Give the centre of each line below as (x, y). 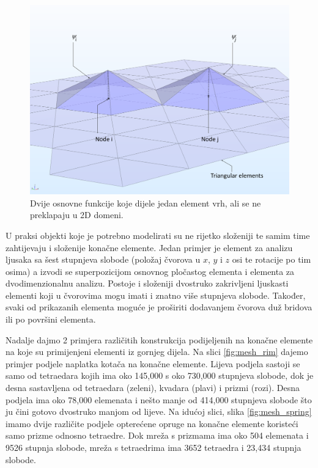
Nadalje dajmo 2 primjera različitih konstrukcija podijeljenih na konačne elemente (159, 339)
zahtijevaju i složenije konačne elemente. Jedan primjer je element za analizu (149, 247)
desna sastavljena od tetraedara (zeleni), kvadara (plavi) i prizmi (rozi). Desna (153, 388)
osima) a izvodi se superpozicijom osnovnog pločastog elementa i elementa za (150, 271)
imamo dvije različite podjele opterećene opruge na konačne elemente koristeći (152, 423)
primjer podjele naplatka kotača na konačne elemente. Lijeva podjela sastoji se (153, 363)
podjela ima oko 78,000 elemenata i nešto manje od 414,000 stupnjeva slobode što (159, 399)
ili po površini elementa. (51, 319)
